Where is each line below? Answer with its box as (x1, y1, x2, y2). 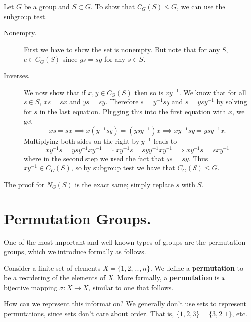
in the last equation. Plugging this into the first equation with (39, 106, 226, 116)
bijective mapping (4, 282, 57, 292)
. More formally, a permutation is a (113, 272, 225, 283)
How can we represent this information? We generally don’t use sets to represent (4, 298, 246, 309)
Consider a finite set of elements (4, 262, 101, 273)
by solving (216, 97, 247, 107)
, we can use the (177, 1, 225, 11)
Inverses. (4, 70, 30, 80)
